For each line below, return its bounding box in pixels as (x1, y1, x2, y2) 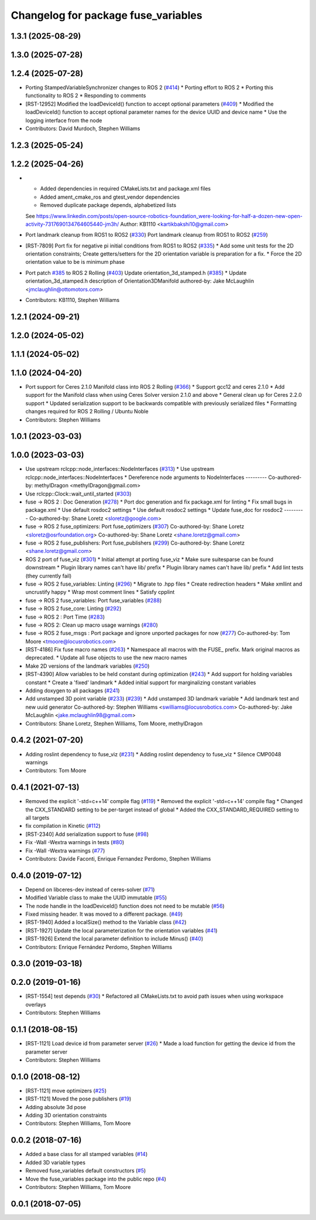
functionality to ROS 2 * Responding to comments (25, 92, 146, 99)
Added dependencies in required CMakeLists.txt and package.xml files (40, 185, 211, 192)
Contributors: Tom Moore (25, 767, 87, 774)
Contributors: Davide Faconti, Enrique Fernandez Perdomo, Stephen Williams (25, 855, 211, 862)
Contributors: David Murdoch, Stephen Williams (25, 125, 140, 132)
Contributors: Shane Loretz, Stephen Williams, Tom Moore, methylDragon (25, 720, 203, 727)
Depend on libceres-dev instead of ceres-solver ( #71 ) (25, 886, 155, 893)
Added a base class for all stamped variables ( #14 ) (25, 1151, 148, 1158)
